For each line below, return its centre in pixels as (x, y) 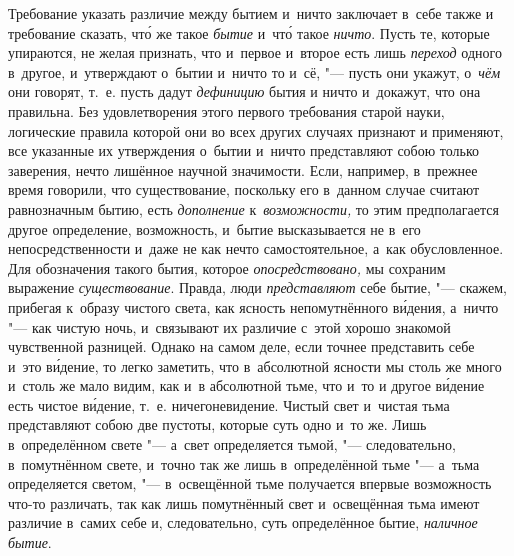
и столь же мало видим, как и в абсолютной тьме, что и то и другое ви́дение (246, 385)
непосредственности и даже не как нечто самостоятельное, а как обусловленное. (256, 248)
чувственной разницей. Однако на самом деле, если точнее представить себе (241, 346)
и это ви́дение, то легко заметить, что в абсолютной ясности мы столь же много (255, 365)
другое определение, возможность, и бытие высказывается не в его (214, 228)
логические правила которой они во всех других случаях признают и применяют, (256, 130)
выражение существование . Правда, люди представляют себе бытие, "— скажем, (257, 287)
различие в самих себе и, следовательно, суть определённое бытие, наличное (243, 522)
